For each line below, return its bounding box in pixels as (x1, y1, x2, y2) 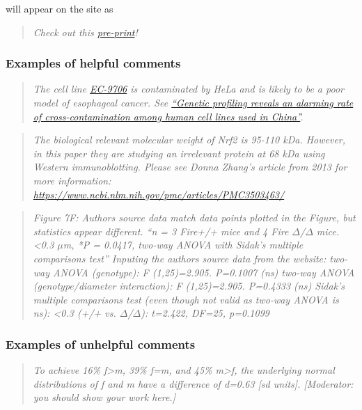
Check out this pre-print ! (33, 24, 138, 39)
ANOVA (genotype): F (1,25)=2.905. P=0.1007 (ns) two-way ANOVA (53, 265, 355, 279)
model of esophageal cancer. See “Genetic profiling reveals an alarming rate (33, 95, 354, 109)
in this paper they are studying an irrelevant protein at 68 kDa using (33, 145, 325, 160)
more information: (33, 173, 111, 187)
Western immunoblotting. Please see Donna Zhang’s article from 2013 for (33, 159, 347, 174)
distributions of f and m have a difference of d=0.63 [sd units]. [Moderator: (33, 376, 354, 391)
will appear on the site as (6, 1, 113, 15)
